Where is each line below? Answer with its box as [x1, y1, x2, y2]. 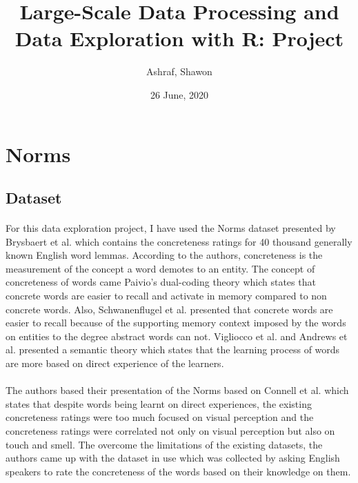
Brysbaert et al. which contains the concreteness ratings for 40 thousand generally [6, 234, 352, 248]
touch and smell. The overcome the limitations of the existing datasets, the [6, 437, 323, 451]
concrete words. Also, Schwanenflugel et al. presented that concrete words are [6, 302, 333, 316]
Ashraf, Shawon [146, 64, 212, 79]
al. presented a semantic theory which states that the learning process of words [6, 342, 340, 357]
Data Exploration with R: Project [14, 24, 344, 52]
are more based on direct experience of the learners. [6, 356, 224, 370]
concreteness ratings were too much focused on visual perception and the [6, 410, 314, 424]
